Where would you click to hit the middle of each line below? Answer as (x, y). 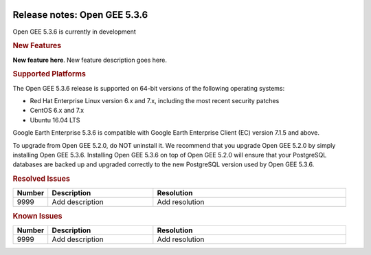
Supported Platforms (49, 74)
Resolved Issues (41, 179)
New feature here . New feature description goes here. (90, 60)
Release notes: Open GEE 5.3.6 (80, 15)
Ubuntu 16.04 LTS (55, 120)
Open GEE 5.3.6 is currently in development (75, 32)
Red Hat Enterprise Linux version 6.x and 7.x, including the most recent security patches (155, 101)
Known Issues (37, 216)
